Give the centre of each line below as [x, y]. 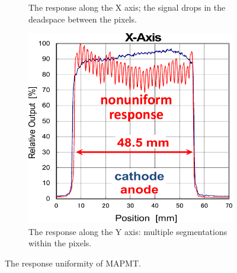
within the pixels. [60, 243]
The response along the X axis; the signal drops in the [127, 7]
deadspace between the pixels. [83, 19]
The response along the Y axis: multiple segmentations [128, 231]
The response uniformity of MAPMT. [73, 263]
